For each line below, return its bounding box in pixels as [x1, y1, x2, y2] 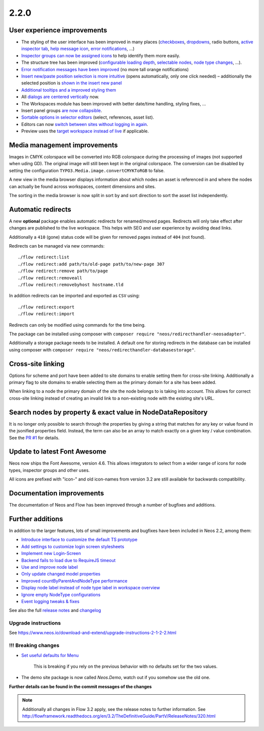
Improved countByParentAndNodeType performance [21, 578, 128, 583]
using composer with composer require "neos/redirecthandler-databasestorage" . [9, 347, 196, 353]
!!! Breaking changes [9, 642, 60, 649]
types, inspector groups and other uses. [9, 467, 90, 473]
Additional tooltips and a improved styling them [21, 87, 116, 93]
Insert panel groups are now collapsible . [21, 107, 102, 113]
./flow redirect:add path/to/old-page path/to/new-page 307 [18, 261, 165, 267]
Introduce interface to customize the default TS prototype [21, 537, 138, 543]
